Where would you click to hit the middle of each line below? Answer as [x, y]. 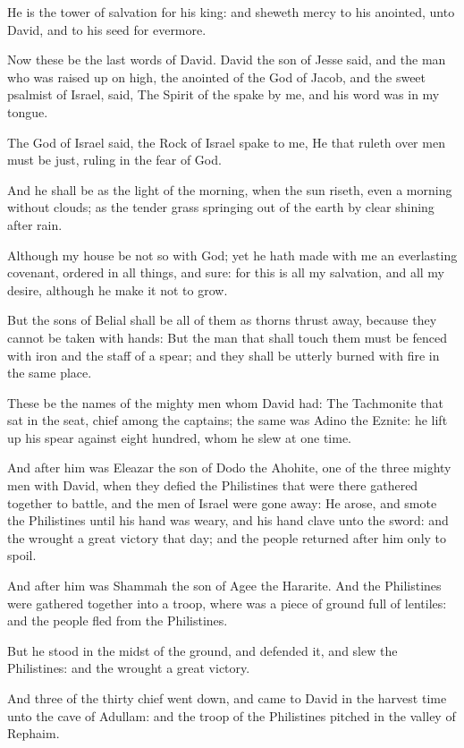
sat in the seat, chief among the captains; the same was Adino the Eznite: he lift [228, 420]
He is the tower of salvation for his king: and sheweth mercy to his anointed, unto [231, 12]
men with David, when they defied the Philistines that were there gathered [213, 485]
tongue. [28, 111]
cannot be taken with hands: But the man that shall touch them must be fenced [227, 337]
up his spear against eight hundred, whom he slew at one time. [179, 437]
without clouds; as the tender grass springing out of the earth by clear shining [221, 207]
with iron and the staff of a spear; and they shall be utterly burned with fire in [224, 355]
